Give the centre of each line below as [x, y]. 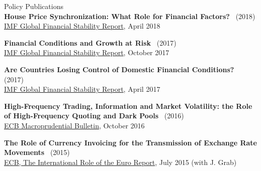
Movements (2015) [37, 152]
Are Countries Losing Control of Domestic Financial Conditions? [119, 69]
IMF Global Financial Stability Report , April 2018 [82, 26]
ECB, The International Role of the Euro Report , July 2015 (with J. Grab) [120, 162]
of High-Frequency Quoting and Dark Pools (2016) [94, 116]
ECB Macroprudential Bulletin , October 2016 [74, 125]
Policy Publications [34, 6]
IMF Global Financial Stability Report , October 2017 [87, 52]
